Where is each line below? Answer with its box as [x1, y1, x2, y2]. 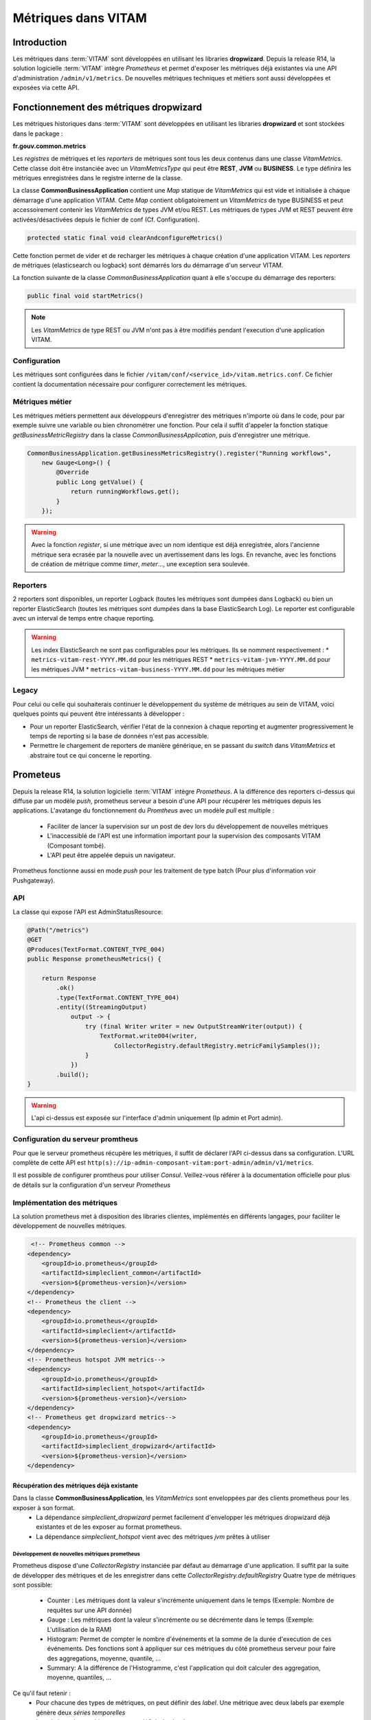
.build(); [56, 1071, 89, 1078]
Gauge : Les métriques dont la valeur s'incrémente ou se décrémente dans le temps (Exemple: [47, 1615, 315, 1624]
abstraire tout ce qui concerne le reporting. [30, 751, 152, 760]
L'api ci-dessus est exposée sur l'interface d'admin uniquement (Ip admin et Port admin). [31, 1114, 283, 1122]
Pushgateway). [12, 876, 55, 884]
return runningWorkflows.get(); [70, 488, 180, 495]
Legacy [12, 685, 38, 695]
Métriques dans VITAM [12, 10, 147, 25]
